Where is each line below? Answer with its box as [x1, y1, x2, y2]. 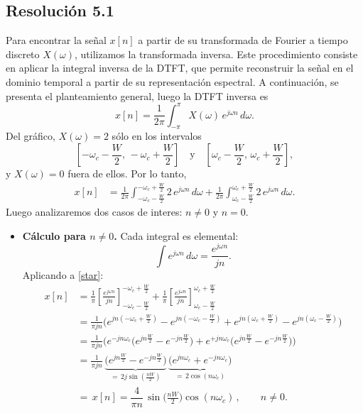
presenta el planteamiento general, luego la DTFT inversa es [6, 88, 269, 103]
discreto [6, 46, 40, 61]
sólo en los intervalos [112, 128, 202, 143]
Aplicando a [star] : [22, 267, 104, 282]
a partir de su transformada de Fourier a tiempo [138, 33, 348, 48]
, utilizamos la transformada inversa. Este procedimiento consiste [75, 46, 358, 61]
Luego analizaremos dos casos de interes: [6, 204, 183, 219]
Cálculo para [22, 228, 86, 243]
